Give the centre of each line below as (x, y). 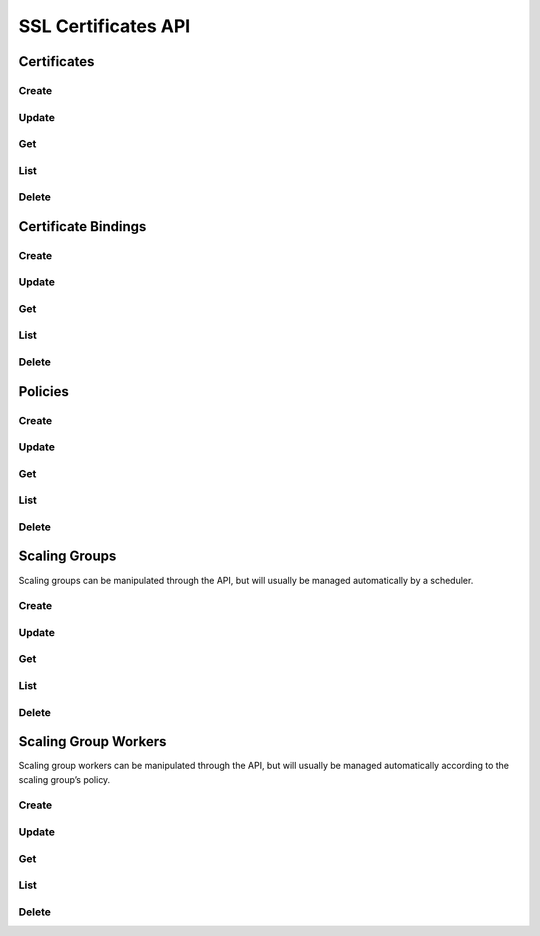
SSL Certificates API (104, 26)
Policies (44, 391)
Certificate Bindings (82, 226)
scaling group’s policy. (64, 779)
